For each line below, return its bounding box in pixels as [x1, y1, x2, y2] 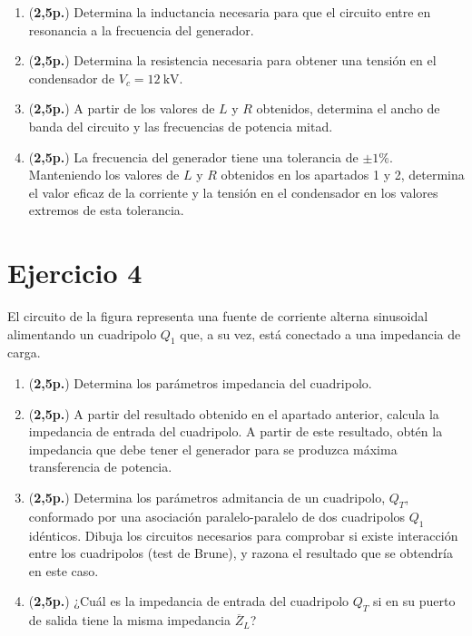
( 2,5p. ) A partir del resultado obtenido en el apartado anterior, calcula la [28, 404, 439, 423]
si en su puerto [372, 592, 456, 611]
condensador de [28, 68, 115, 87]
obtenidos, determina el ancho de [256, 99, 440, 118]
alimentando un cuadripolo [7, 324, 157, 343]
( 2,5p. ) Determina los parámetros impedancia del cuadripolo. [28, 374, 372, 393]
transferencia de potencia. [28, 457, 172, 476]
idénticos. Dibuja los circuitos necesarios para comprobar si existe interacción [28, 525, 458, 544]
